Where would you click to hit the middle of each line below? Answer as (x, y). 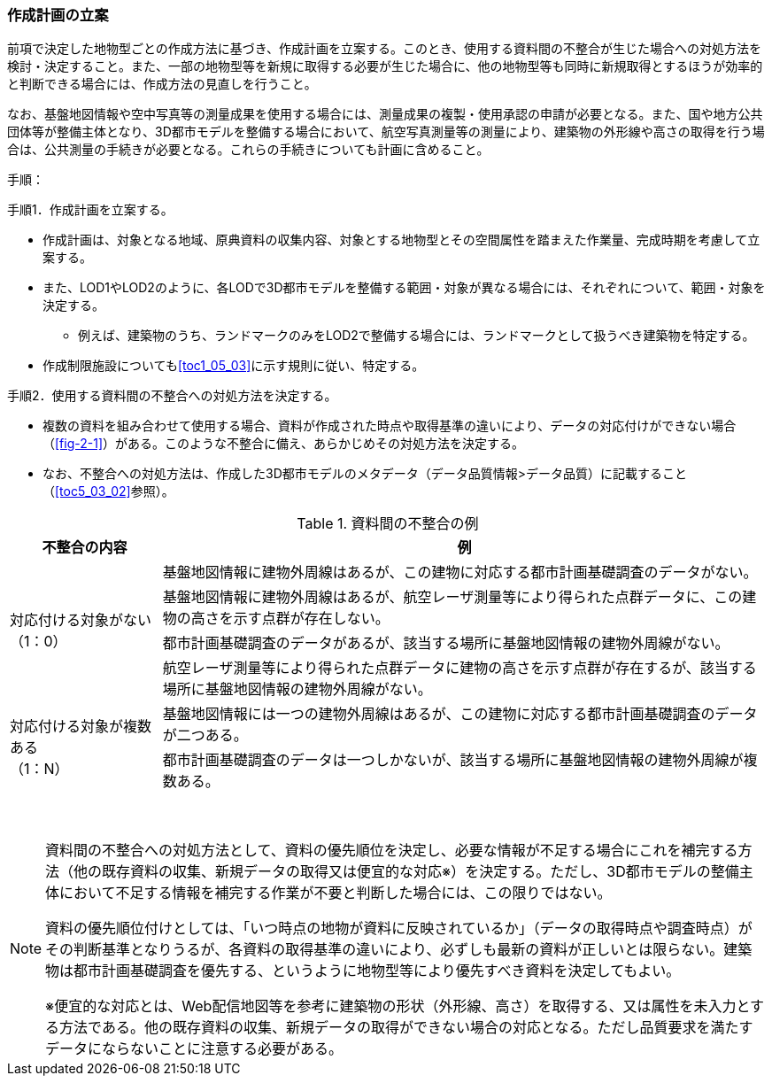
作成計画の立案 (58, 15)
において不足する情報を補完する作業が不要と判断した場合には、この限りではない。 (336, 893)
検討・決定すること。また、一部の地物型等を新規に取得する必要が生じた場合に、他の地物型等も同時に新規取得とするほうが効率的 (385, 66)
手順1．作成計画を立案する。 (90, 210)
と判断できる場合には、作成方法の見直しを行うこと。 (162, 84)
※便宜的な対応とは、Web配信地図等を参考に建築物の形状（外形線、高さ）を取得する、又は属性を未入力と (398, 1006)
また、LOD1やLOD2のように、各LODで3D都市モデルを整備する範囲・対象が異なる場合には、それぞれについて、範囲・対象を (404, 288)
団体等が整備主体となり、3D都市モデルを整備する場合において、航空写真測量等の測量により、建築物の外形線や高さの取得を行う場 (386, 132)
